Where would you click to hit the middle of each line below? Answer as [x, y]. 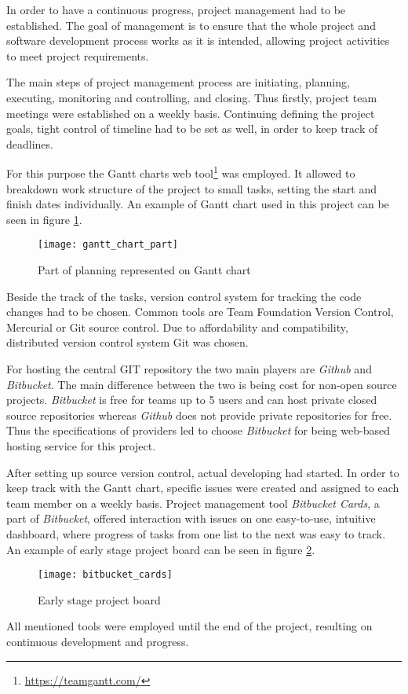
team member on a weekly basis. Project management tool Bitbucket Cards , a [193, 503]
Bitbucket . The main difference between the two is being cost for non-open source [202, 384]
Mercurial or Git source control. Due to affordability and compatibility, [177, 327]
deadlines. [30, 143]
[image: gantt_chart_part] [108, 245]
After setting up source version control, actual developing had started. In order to [203, 472]
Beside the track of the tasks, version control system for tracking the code [184, 296]
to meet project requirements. [78, 55]
